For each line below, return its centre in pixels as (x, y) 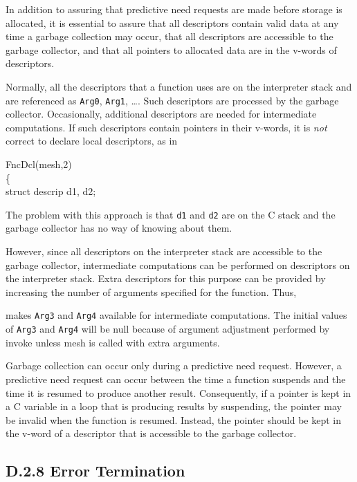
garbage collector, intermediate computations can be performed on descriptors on (178, 265)
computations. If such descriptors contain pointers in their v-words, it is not (166, 127)
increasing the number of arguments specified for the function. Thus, (151, 291)
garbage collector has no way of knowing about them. (119, 228)
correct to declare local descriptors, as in (92, 141)
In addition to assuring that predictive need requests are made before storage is (174, 9)
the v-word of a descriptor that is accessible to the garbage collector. (151, 433)
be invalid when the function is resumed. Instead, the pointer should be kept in (173, 419)
